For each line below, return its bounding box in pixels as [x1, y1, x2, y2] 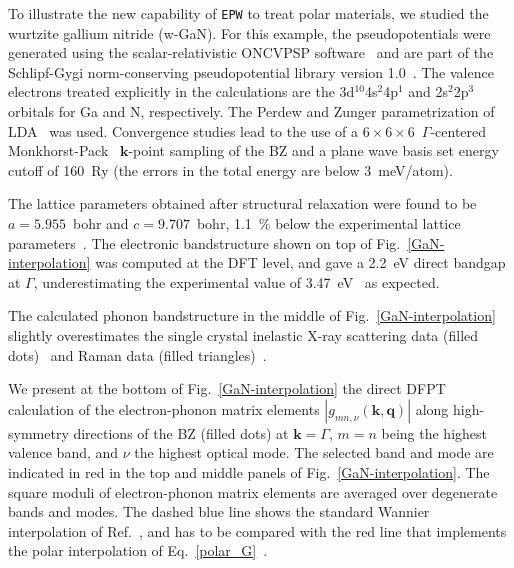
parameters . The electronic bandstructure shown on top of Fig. [8, 232, 401, 253]
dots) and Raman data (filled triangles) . [8, 344, 267, 365]
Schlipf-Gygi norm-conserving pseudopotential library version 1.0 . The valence [8, 61, 494, 82]
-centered [430, 120, 487, 141]
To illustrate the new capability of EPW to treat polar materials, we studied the [8, 3, 489, 23]
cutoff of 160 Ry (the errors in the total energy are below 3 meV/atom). [8, 159, 453, 180]
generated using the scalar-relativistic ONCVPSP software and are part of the [8, 42, 494, 63]
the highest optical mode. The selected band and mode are [134, 442, 494, 463]
